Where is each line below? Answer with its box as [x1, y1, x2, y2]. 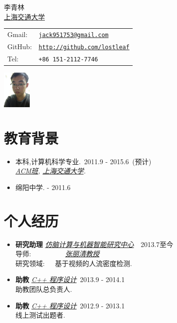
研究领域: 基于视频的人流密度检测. [15, 258, 132, 268]
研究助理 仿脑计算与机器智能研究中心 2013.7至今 [15, 239, 174, 249]
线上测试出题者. [15, 310, 65, 320]
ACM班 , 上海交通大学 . [15, 166, 86, 176]
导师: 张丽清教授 [15, 248, 99, 259]
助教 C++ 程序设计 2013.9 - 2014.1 [15, 274, 125, 285]
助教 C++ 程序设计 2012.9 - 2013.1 [15, 300, 125, 310]
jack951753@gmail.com [39, 31, 109, 38]
